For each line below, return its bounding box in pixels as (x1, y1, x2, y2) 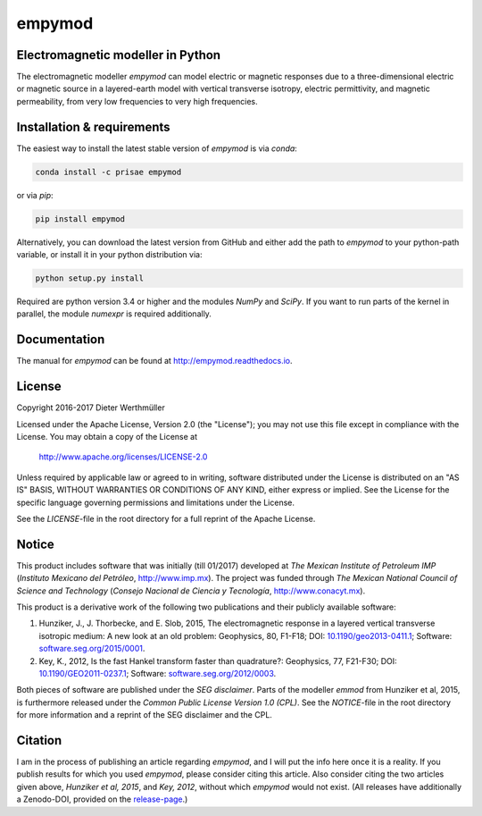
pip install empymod (35, 214, 125, 223)
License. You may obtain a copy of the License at (16, 432, 198, 442)
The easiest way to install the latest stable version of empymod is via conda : (16, 143, 298, 154)
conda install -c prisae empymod (35, 166, 182, 177)
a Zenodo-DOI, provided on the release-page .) (16, 794, 188, 804)
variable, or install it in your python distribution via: (16, 249, 203, 260)
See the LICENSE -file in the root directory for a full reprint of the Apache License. (16, 513, 316, 524)
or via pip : (16, 189, 54, 200)
